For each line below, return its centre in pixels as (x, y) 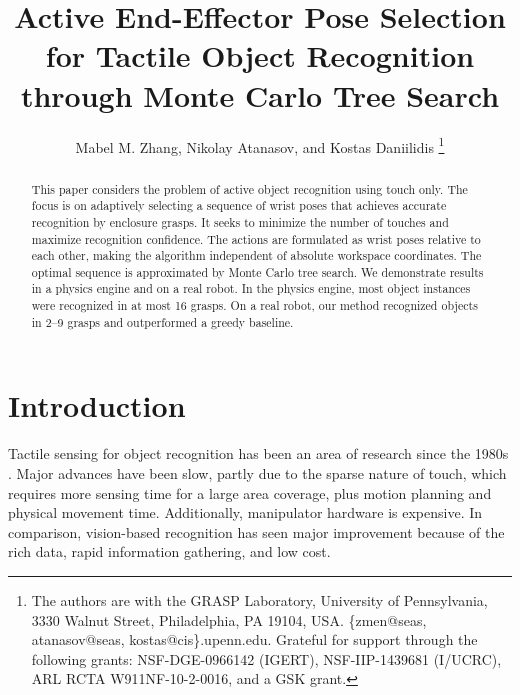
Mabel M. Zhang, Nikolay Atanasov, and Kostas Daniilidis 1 (260, 145)
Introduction (97, 405)
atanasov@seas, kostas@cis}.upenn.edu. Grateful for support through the (254, 639)
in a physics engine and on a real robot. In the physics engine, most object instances (251, 288)
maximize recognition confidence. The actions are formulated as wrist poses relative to (256, 238)
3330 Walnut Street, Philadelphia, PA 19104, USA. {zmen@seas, (229, 619)
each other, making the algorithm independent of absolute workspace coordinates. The (256, 255)
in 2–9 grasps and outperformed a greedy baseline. (162, 321)
